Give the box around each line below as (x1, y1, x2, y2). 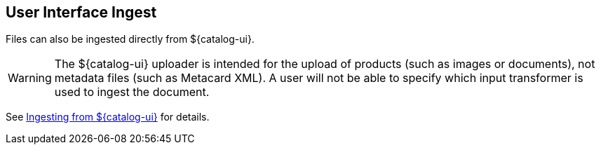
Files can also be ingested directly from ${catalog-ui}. (6, 33, 255, 46)
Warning (8, 71, 52, 86)
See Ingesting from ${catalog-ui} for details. (6, 111, 210, 123)
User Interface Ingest (6, 4, 157, 21)
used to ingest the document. (54, 85, 210, 100)
